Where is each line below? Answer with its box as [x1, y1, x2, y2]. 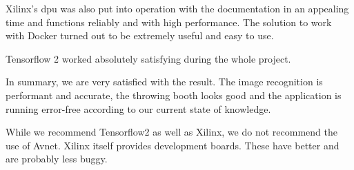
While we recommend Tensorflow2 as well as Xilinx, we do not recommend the [6, 125, 337, 139]
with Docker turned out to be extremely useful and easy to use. [6, 28, 274, 43]
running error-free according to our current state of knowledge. [6, 101, 271, 116]
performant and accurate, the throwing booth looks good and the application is [6, 87, 342, 102]
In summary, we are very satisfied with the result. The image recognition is [6, 74, 323, 89]
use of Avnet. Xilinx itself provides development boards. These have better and [6, 138, 340, 152]
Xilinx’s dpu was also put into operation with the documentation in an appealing [6, 1, 349, 15]
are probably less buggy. [6, 151, 108, 166]
